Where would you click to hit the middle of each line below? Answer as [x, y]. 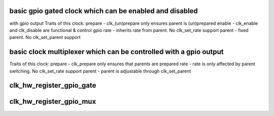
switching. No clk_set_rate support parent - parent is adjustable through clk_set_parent [100, 71]
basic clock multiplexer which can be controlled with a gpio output [117, 52]
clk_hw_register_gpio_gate [53, 85]
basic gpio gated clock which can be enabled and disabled [104, 11]
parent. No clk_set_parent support [45, 37]
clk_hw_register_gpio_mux [53, 102]
